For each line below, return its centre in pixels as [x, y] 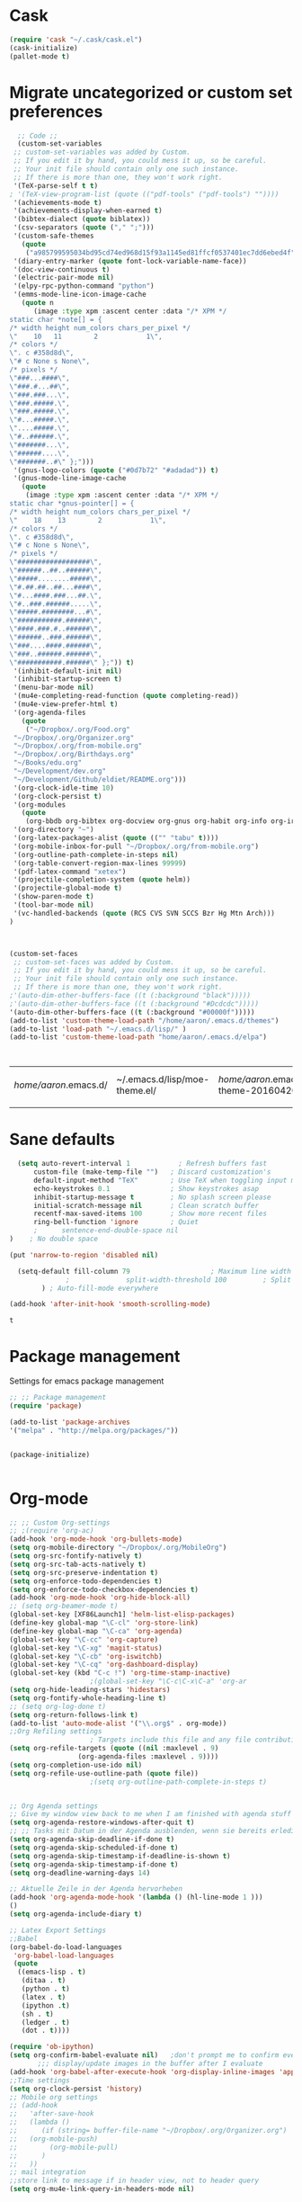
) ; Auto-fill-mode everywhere [100, 1288]
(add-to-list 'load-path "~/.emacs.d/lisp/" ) [98, 1029]
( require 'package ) [46, 1406]
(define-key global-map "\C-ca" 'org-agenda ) [96, 1631]
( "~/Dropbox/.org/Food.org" [78, 730]
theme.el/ [137, 1091]
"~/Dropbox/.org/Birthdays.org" [74, 755]
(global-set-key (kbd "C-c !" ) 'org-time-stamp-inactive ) [120, 1673]
